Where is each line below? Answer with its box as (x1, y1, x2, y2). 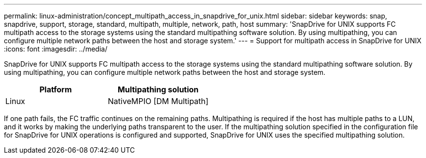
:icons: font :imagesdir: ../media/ (4, 45, 107, 53)
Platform (39, 85, 72, 94)
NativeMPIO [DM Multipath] (107, 96, 209, 106)
